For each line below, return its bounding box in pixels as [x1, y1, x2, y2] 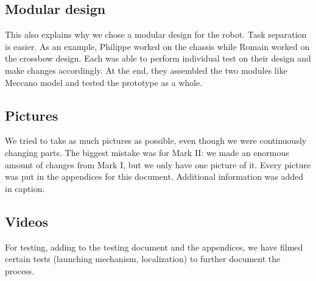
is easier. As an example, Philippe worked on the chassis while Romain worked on [5, 40, 310, 52]
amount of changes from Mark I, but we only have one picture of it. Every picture [5, 158, 311, 171]
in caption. [5, 182, 45, 194]
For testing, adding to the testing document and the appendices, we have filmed [5, 240, 303, 253]
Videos [5, 212, 49, 230]
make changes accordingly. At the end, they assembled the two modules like [5, 63, 287, 76]
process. [5, 264, 35, 277]
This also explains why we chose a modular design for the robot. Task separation [5, 28, 307, 41]
